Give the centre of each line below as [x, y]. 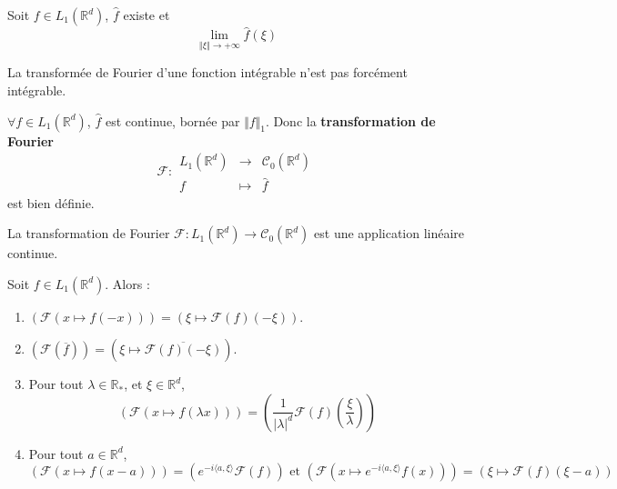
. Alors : [127, 283]
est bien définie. [51, 202]
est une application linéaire [389, 233]
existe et [147, 15]
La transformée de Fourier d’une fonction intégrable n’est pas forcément [207, 72]
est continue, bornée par [172, 120]
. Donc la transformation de [350, 120]
